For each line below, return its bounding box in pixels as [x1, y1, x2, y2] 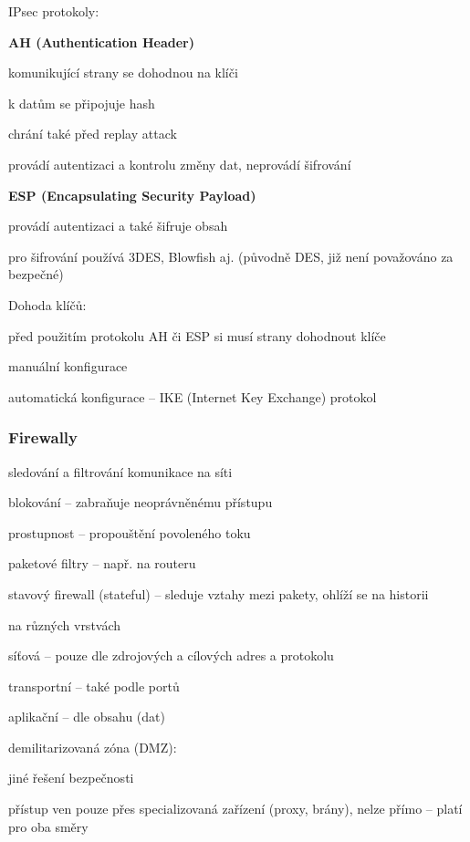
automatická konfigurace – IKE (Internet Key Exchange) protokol [8, 387, 377, 406]
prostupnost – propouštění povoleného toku [8, 523, 251, 542]
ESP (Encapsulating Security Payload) [8, 185, 256, 204]
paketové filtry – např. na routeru [8, 554, 196, 573]
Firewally [8, 426, 78, 449]
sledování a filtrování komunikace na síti [8, 462, 233, 481]
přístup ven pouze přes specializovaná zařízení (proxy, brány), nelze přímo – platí [8, 799, 463, 818]
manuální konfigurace [8, 357, 128, 376]
